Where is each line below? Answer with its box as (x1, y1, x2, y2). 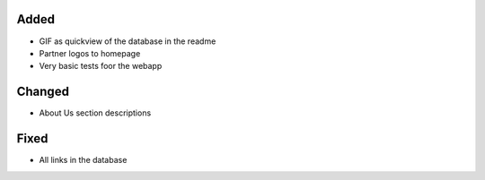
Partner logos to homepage (39, 47, 141, 58)
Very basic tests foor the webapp (39, 61, 163, 72)
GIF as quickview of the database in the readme (39, 36, 216, 47)
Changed (16, 84, 69, 99)
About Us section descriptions (39, 107, 152, 118)
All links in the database (39, 155, 128, 166)
